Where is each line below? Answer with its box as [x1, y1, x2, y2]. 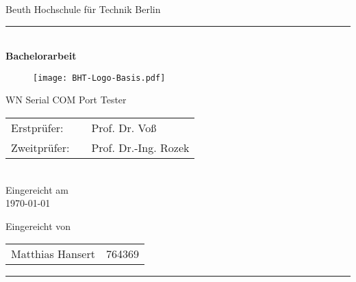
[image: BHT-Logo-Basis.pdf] [33, 73, 166, 83]
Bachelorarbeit [5, 49, 77, 63]
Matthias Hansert [11, 246, 95, 262]
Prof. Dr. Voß [91, 120, 157, 136]
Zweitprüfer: [11, 140, 70, 156]
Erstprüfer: [11, 120, 64, 136]
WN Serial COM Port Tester [5, 92, 127, 107]
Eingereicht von [5, 218, 71, 233]
